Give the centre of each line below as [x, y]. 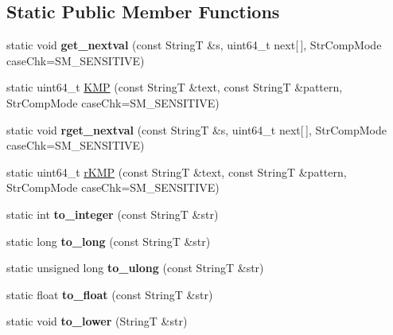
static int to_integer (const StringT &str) [113, 214]
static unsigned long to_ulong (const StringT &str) [135, 268]
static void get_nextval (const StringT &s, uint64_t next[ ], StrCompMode [194, 45]
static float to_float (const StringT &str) [110, 294]
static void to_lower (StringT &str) [97, 321]
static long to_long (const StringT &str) [109, 241]
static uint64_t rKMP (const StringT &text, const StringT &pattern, [177, 171]
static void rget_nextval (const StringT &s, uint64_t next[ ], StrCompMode [196, 129]
